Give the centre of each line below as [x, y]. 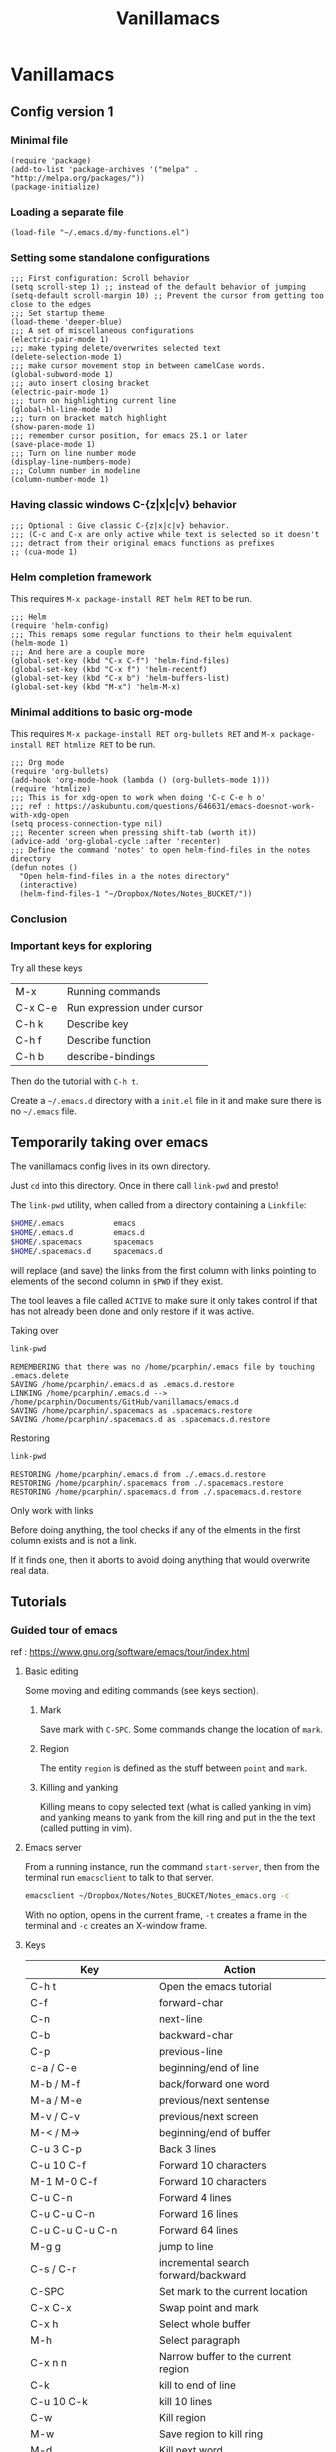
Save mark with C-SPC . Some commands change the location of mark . [181, 1729]
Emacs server [53, 1848]
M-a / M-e [56, 2100]
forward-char [191, 2003]
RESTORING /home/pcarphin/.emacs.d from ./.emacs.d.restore [138, 1474]
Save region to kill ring [211, 2434]
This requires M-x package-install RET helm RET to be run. [131, 599]
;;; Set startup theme [57, 313]
